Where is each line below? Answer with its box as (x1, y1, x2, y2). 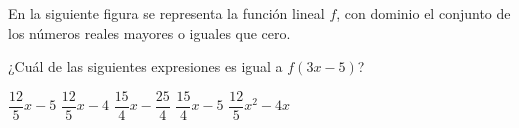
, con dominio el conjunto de (336, 3, 511, 23)
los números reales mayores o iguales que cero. (8, 22, 291, 43)
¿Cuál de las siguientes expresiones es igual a (8, 56, 283, 77)
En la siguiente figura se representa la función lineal (8, 3, 325, 23)
